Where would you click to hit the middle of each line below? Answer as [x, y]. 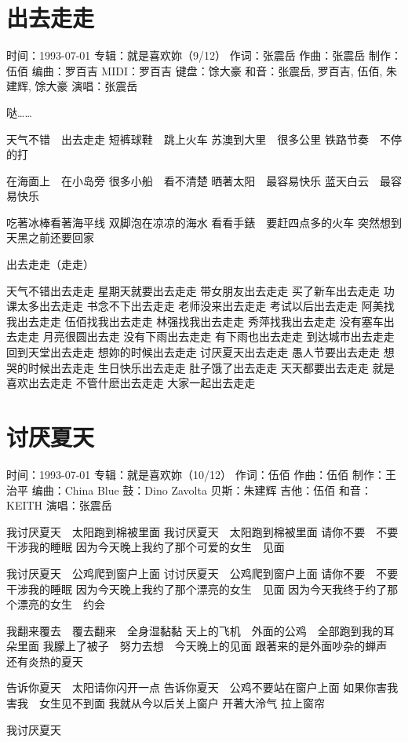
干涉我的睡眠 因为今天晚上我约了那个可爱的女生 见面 [146, 547]
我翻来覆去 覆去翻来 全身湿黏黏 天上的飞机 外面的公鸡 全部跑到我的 [195, 630]
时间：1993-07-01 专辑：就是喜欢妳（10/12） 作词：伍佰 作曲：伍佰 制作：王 [201, 474]
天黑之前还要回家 [50, 238]
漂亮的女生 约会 [61, 604]
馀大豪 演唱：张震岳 [86, 86]
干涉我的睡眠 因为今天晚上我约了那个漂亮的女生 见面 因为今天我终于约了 [197, 588]
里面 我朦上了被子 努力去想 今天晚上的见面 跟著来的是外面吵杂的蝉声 [202, 646]
